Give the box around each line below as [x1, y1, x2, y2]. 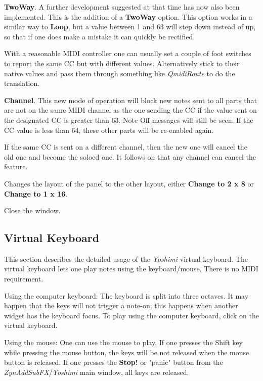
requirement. [4, 273, 43, 284]
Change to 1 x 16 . [4, 188, 68, 199]
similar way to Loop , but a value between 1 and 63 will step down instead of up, [4, 21, 256, 32]
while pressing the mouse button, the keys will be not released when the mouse [4, 347, 249, 357]
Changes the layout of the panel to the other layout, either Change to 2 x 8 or [4, 178, 254, 188]
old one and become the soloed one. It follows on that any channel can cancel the [4, 151, 256, 162]
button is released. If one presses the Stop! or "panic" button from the [4, 357, 223, 367]
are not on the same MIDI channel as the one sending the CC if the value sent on [4, 105, 257, 115]
